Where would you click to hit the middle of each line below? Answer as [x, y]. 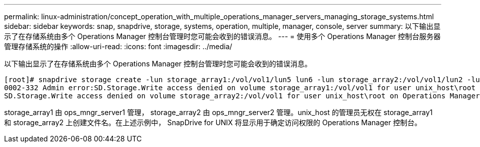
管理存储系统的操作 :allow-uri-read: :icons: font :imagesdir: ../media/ [118, 46]
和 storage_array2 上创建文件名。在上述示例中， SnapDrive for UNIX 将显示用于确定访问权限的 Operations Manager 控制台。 [213, 122]
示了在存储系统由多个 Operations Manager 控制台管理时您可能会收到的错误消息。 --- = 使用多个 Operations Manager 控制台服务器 [222, 36]
